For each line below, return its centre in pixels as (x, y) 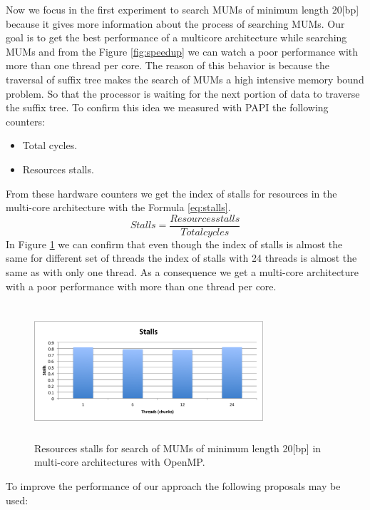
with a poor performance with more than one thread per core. (141, 286)
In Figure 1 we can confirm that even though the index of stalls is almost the (174, 244)
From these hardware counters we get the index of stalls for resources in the (171, 193)
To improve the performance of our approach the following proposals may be (173, 485)
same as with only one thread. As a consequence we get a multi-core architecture (183, 271)
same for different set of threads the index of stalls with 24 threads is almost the (181, 258)
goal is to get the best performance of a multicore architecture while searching (176, 37)
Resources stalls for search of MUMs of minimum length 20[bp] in (178, 448)
